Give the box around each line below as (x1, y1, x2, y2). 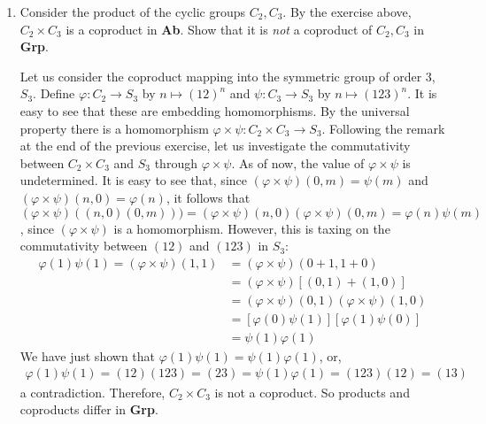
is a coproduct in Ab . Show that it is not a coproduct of (66, 19, 373, 38)
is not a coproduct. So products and (214, 382, 410, 401)
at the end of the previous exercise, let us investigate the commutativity (19, 136, 411, 155)
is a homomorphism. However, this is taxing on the (113, 219, 390, 237)
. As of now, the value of (231, 153, 365, 172)
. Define (33, 84, 75, 103)
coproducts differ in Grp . (19, 400, 158, 419)
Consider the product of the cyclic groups (19, 3, 246, 20)
